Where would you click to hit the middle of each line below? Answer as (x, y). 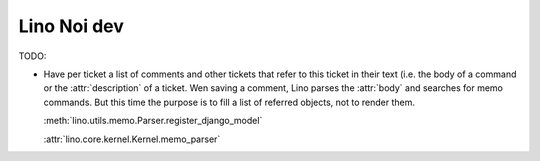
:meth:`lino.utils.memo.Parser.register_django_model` (153, 121)
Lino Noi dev (71, 26)
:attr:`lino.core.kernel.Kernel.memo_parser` (132, 139)
